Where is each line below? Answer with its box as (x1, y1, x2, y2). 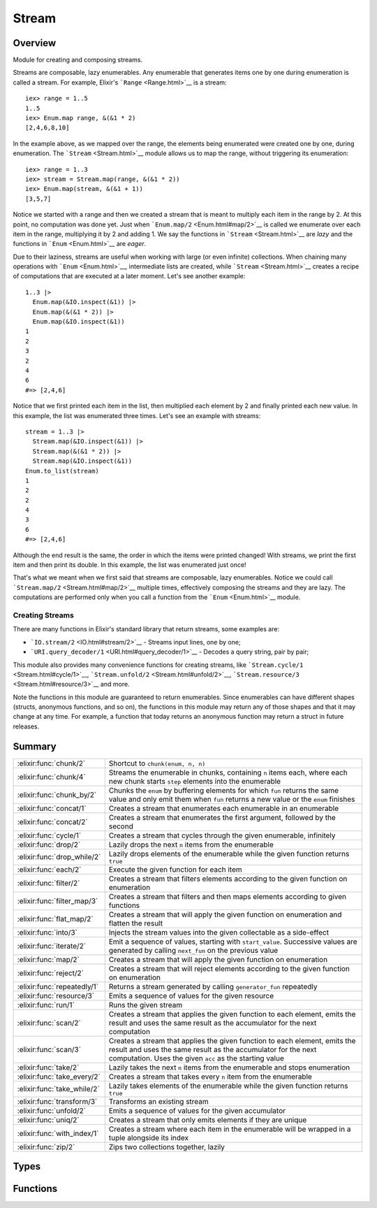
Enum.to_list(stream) (25, 467, 99, 475)
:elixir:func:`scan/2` (17, 1018, 82, 1028)
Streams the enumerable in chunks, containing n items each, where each (108, 768, 348, 777)
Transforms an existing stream (108, 1096, 209, 1106)
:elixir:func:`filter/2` (17, 878, 80, 888)
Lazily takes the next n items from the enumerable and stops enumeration (108, 1063, 350, 1072)
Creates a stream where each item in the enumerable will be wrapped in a (108, 1124, 351, 1134)
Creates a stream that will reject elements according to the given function (108, 963, 350, 973)
